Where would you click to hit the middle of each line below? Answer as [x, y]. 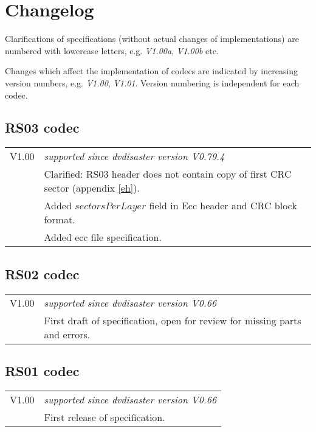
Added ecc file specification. [103, 237]
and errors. [67, 334]
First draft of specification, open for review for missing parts [173, 320]
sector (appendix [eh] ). [92, 188]
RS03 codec [42, 127]
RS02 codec [42, 273]
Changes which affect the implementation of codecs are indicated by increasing [152, 71]
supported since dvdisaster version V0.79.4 [134, 156]
